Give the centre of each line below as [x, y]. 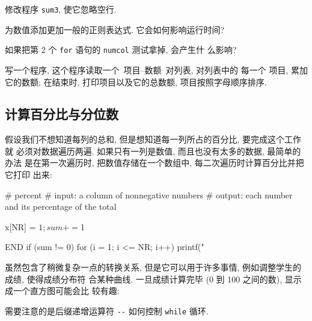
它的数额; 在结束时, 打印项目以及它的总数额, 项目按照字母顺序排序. [136, 81]
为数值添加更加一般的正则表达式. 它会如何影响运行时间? [115, 29]
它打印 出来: [29, 175]
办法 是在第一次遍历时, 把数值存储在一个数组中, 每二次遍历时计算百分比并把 [154, 163]
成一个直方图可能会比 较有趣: [62, 291]
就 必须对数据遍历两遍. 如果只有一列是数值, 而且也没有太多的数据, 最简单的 [153, 151]
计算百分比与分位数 [62, 114]
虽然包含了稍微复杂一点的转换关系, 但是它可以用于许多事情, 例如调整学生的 [153, 267]
